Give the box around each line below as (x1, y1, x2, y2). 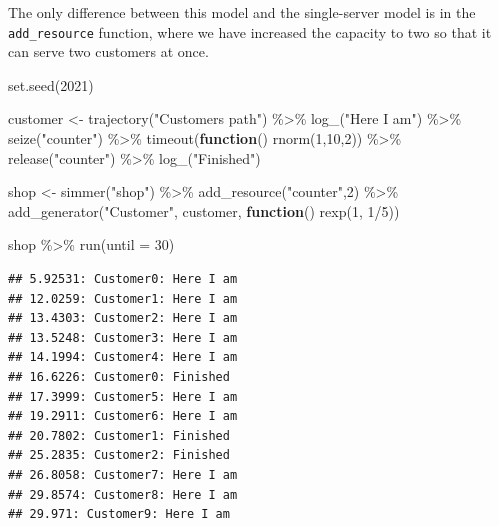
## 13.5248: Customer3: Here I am (8, 330, 238, 345)
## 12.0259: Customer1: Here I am (8, 291, 238, 306)
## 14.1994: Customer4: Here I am (8, 350, 238, 365)
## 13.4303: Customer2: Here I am (8, 311, 238, 326)
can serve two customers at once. (8, 41, 209, 62)
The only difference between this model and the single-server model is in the (8, 2, 476, 22)
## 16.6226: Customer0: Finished (8, 369, 230, 384)
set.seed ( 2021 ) (8, 74, 94, 95)
